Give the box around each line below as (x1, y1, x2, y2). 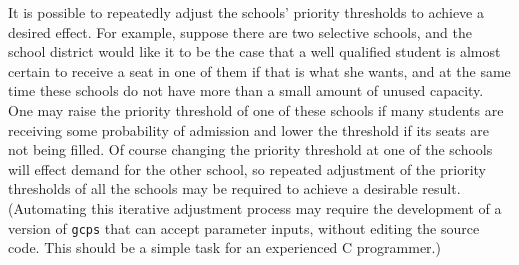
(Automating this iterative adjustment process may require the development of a (8, 197, 502, 218)
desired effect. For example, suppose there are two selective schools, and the (8, 21, 472, 42)
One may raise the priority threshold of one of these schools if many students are (8, 99, 504, 120)
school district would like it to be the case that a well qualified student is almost (8, 41, 501, 62)
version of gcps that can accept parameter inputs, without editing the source (8, 217, 480, 238)
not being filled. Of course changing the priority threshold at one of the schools (8, 139, 493, 160)
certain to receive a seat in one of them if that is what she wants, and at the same (8, 60, 511, 81)
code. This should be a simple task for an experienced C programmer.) (8, 237, 441, 258)
